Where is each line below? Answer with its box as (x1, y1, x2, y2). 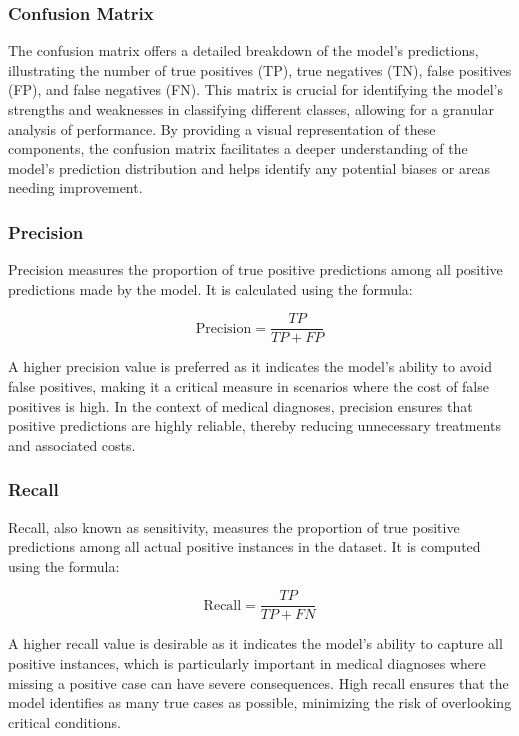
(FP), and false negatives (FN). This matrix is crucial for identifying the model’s (8, 79, 503, 100)
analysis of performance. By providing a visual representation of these (8, 118, 436, 139)
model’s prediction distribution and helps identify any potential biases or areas (8, 157, 491, 178)
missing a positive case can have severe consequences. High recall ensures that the (8, 672, 509, 693)
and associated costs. (8, 434, 136, 455)
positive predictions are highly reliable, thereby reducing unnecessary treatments (8, 415, 502, 436)
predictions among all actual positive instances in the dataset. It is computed (8, 536, 481, 557)
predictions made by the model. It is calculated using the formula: (8, 278, 413, 299)
